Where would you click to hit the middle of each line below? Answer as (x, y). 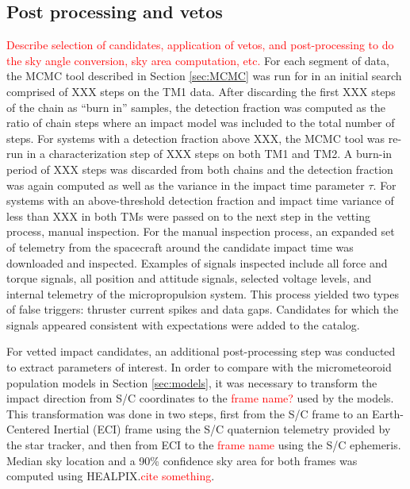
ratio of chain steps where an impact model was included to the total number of (201, 123)
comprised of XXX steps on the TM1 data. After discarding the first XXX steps (201, 91)
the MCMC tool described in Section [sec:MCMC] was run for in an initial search (204, 76)
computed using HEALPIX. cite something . (111, 476)
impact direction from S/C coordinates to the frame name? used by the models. (200, 398)
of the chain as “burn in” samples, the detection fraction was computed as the (196, 107)
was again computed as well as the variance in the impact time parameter (186, 185)
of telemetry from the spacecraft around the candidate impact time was (180, 246)
